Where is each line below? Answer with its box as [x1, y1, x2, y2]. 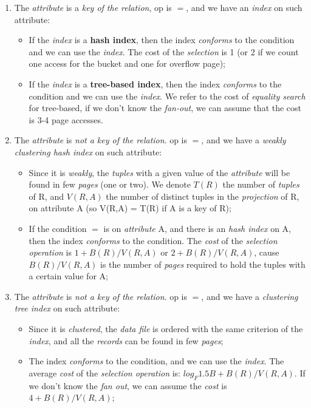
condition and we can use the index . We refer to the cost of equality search [29, 89, 306, 102]
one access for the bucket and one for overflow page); [29, 57, 225, 70]
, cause [254, 246, 279, 259]
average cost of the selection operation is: [29, 366, 180, 379]
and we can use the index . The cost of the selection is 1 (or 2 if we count [29, 45, 299, 58]
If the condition [29, 222, 87, 234]
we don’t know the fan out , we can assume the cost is [29, 379, 227, 392]
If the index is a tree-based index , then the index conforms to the [29, 77, 282, 90]
